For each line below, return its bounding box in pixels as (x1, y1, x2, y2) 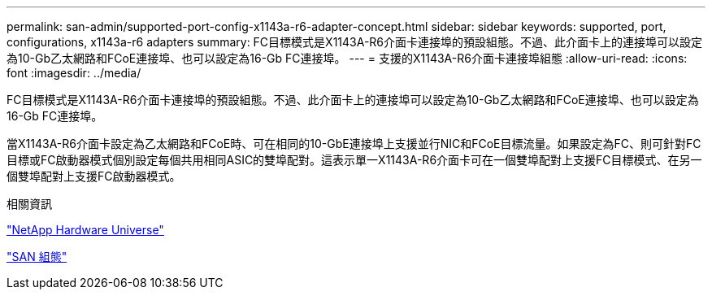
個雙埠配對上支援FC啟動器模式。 (7, 169, 181, 183)
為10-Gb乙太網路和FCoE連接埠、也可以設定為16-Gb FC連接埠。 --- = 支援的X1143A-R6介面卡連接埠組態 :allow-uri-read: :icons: (7, 51, 688, 65)
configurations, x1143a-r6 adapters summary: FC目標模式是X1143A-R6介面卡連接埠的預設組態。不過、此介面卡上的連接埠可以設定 (7, 35, 703, 49)
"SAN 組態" (7, 250, 67, 263)
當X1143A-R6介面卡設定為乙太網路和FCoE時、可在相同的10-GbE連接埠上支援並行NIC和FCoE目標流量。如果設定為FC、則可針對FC (7, 137, 701, 150)
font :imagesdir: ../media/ (7, 66, 141, 80)
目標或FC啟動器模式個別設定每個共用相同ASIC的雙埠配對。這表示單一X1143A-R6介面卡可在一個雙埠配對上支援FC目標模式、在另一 (7, 153, 702, 167)
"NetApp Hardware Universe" (7, 223, 164, 237)
